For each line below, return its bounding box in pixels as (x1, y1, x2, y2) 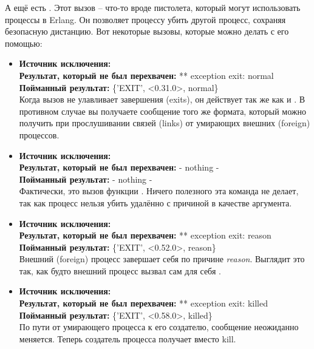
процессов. (19, 128, 60, 141)
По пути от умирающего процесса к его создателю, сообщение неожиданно (19, 320, 299, 333)
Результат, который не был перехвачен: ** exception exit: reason (19, 229, 271, 242)
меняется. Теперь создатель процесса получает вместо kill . (19, 332, 236, 345)
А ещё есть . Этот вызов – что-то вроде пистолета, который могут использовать (5, 1, 301, 13)
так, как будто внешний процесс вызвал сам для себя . (19, 264, 221, 277)
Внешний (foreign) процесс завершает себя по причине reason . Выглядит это (19, 252, 305, 265)
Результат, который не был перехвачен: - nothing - (19, 161, 219, 174)
